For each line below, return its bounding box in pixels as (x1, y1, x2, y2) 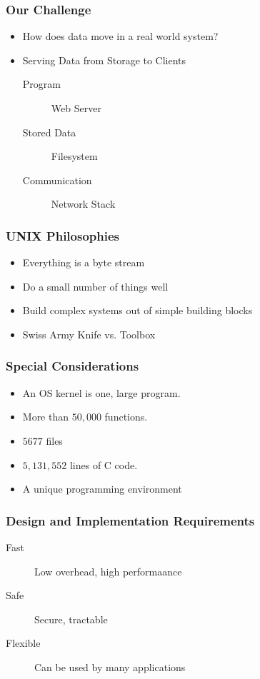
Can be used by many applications (34, 659, 186, 674)
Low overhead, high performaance (34, 563, 182, 578)
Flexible (6, 635, 41, 650)
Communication (22, 172, 92, 187)
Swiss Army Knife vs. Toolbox (22, 326, 156, 341)
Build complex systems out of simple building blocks (22, 303, 253, 318)
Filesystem (51, 149, 98, 164)
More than (22, 409, 69, 424)
